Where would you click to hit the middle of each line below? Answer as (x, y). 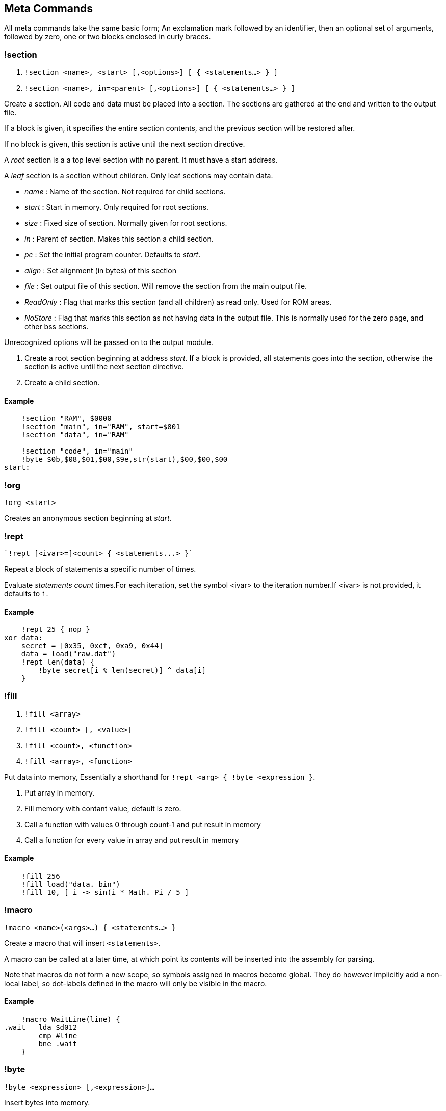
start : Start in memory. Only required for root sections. (117, 207)
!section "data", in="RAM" (75, 435)
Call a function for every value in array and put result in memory (132, 840)
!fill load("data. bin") (71, 884)
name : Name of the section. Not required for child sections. (125, 192)
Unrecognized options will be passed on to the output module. (109, 342)
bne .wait (58, 1044)
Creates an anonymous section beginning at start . (88, 518)
